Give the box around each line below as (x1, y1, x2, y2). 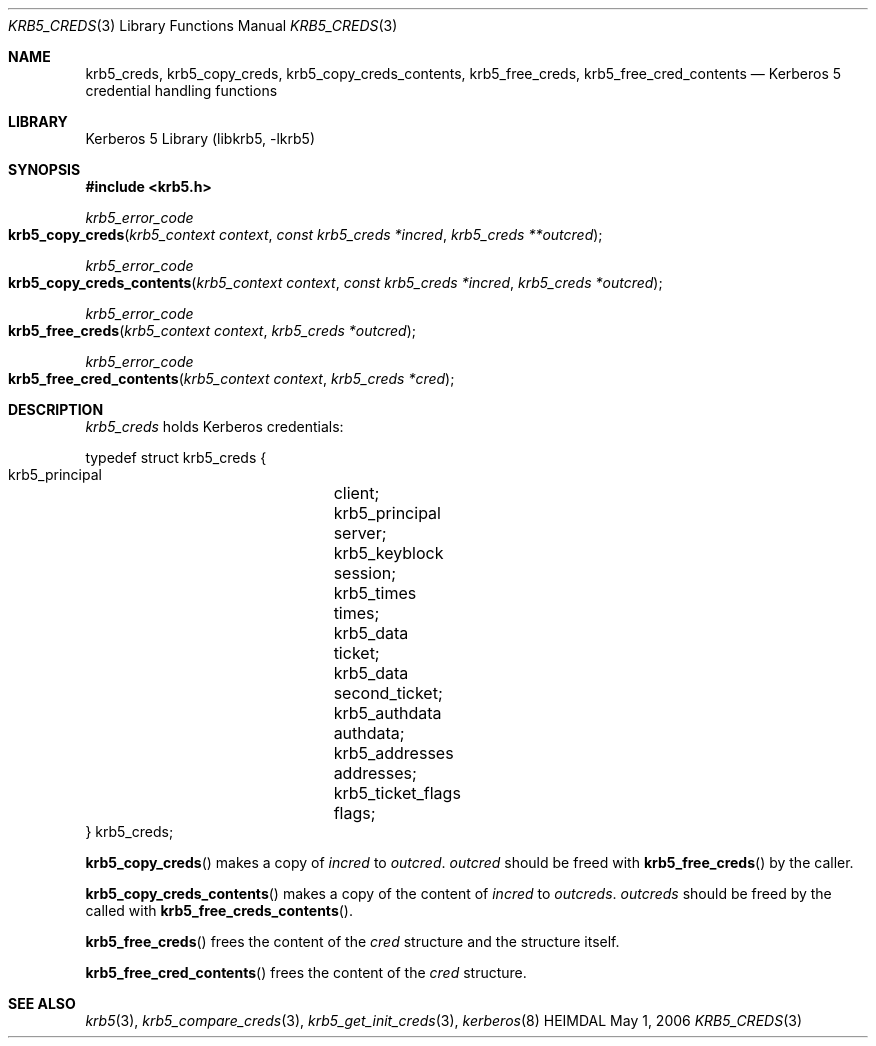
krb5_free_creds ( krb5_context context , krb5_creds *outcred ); (8, 322, 417, 339)
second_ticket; (333, 683, 443, 703)
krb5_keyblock (333, 543, 444, 563)
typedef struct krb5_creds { (85, 449, 267, 466)
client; (333, 483, 380, 503)
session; (333, 563, 397, 583)
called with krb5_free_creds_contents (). (85, 902, 353, 919)
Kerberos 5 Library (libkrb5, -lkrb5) (85, 130, 316, 147)
